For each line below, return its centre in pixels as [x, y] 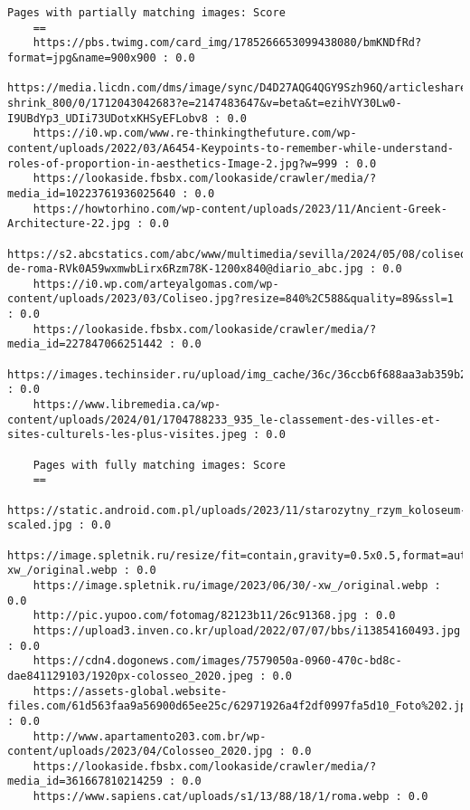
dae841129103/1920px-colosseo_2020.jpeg [131, 676]
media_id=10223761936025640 [92, 193]
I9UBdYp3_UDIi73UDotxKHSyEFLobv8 [108, 118]
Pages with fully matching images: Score [159, 465]
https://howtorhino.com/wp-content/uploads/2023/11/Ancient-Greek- [240, 209]
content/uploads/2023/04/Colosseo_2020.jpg [140, 752]
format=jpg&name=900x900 [82, 57]
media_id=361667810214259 [85, 781]
